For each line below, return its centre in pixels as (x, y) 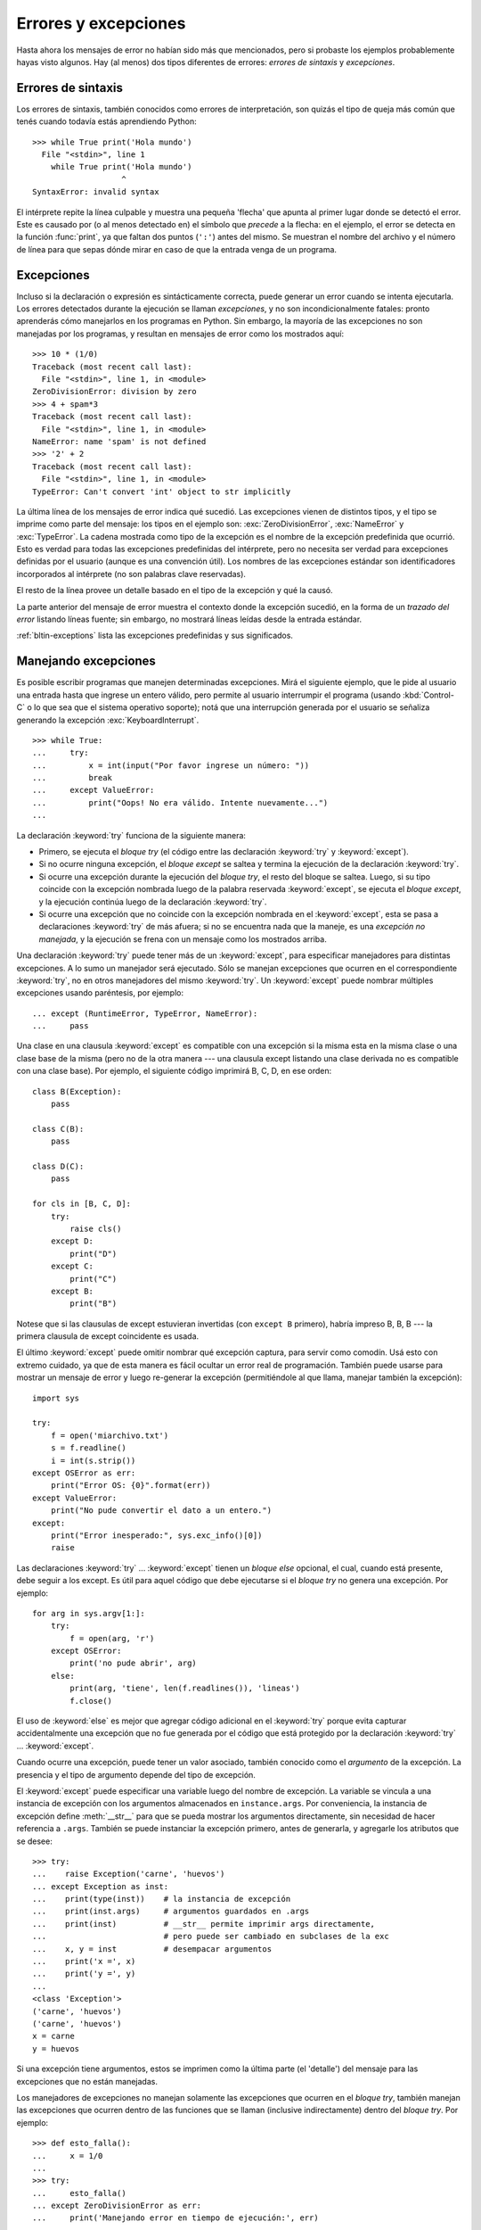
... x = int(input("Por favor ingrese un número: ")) (171, 765)
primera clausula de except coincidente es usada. (108, 1336)
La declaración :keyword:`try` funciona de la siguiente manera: (131, 835)
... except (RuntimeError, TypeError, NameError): (145, 1013)
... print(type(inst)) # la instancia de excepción (162, 1899)
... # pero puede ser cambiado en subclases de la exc (211, 1937)
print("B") (94, 1304)
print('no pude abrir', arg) (134, 1663)
